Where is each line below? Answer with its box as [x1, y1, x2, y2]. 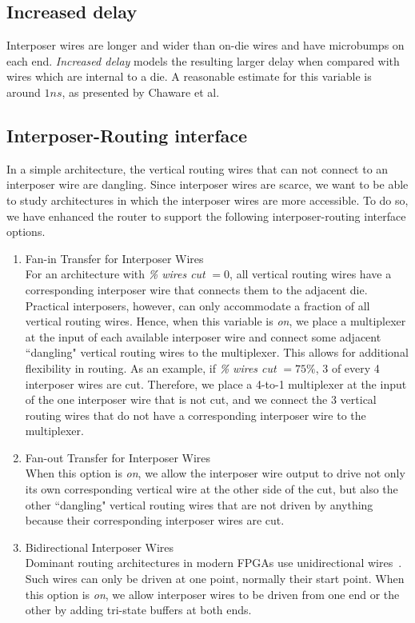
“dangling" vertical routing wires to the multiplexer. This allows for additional [25, 344, 409, 361]
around [6, 83, 41, 100]
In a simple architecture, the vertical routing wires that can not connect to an [6, 160, 389, 177]
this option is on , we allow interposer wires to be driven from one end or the [25, 585, 400, 602]
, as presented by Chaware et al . [62, 83, 220, 100]
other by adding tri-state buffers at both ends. [25, 601, 252, 618]
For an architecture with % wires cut [25, 266, 206, 282]
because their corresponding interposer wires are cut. [25, 512, 285, 529]
